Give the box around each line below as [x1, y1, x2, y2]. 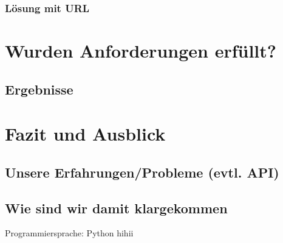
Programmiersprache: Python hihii [5, 227, 134, 239]
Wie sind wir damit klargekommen [5, 198, 228, 217]
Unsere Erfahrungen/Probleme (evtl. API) [5, 162, 279, 181]
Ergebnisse [5, 79, 73, 98]
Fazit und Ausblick [5, 121, 166, 146]
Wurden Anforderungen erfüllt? [5, 38, 276, 63]
